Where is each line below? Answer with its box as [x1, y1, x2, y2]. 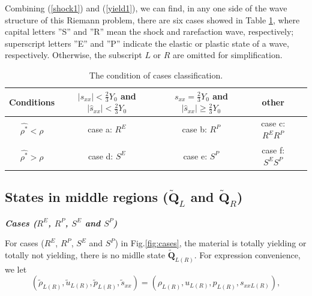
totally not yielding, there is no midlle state [5, 249, 165, 261]
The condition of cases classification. [89, 68, 223, 81]
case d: [88, 149, 113, 162]
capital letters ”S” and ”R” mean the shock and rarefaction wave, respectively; [5, 25, 294, 38]
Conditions [9, 95, 55, 108]
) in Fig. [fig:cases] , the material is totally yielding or [115, 237, 307, 249]
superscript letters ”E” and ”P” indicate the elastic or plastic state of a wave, [5, 37, 289, 49]
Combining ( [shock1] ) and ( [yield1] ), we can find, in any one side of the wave [5, 2, 287, 14]
